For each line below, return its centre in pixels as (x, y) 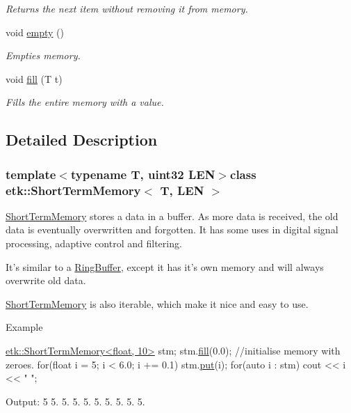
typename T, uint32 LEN (143, 174)
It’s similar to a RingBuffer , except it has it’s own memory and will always (165, 266)
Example (24, 327)
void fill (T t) (34, 78)
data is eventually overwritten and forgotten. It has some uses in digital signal (172, 229)
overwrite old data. (46, 280)
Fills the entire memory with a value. (85, 102)
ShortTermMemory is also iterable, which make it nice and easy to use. (157, 303)
